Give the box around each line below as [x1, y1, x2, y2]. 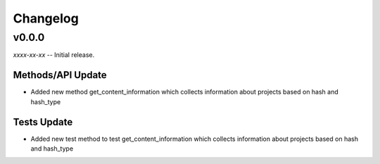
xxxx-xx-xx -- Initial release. [13, 51, 95, 59]
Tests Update [13, 116, 73, 128]
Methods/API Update [13, 69, 107, 81]
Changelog [13, 11, 79, 26]
